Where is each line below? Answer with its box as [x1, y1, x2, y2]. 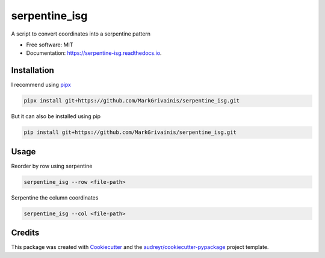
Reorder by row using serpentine [11, 162, 93, 169]
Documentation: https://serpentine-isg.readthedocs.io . [26, 49, 162, 57]
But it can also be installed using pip [11, 113, 101, 120]
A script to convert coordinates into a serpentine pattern [11, 30, 150, 37]
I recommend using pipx [11, 81, 72, 89]
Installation [11, 65, 54, 75]
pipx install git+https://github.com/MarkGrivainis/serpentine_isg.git [23, 97, 240, 104]
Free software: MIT [26, 41, 73, 48]
